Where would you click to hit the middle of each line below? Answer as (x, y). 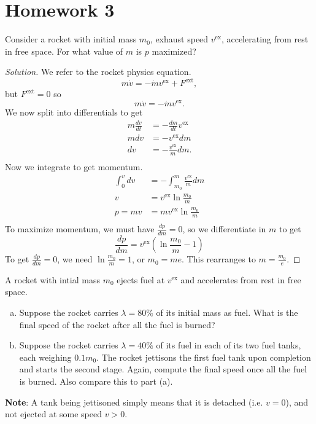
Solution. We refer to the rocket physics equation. (98, 72)
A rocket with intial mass (52, 279)
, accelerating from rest (265, 39)
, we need (75, 259)
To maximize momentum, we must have (80, 228)
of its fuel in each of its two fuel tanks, (229, 345)
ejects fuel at (141, 279)
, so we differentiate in (224, 228)
